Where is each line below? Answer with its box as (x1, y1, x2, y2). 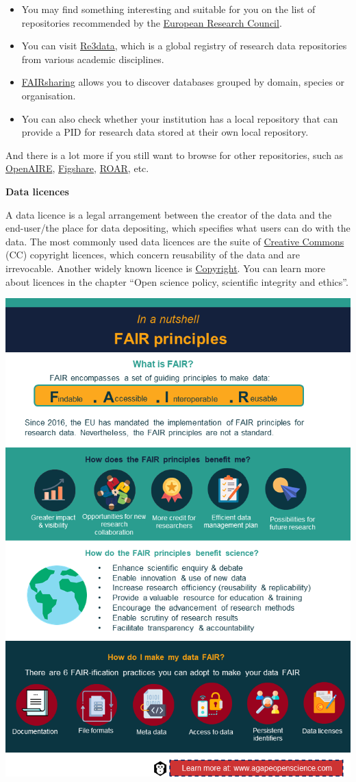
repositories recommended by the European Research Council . (21, 15, 282, 29)
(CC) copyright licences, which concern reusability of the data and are (5, 247, 301, 262)
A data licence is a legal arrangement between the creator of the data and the (5, 207, 332, 221)
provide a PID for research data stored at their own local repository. (21, 125, 309, 139)
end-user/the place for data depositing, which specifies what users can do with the (5, 221, 351, 235)
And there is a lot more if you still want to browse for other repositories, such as (5, 147, 344, 162)
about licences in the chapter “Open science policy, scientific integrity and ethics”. (5, 274, 348, 289)
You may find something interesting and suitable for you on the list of (21, 2, 316, 16)
